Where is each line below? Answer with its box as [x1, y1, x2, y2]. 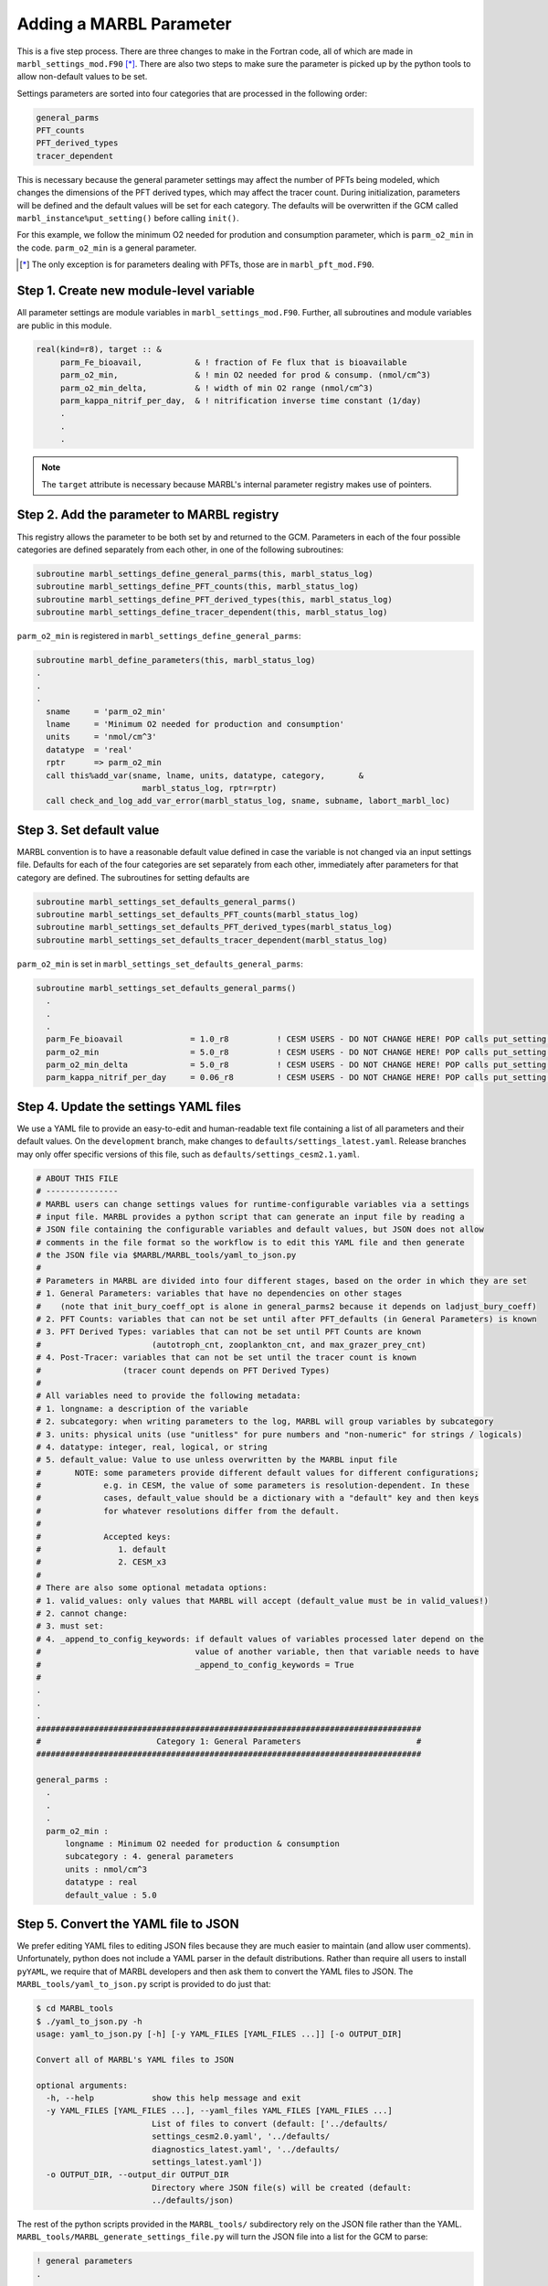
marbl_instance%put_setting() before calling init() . [16, 213, 239, 224]
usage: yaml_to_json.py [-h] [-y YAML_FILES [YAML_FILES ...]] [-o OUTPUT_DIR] [36, 2029, 403, 2039]
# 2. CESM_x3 [36, 1557, 167, 1567]
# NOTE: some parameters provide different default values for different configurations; [36, 1468, 479, 1478]
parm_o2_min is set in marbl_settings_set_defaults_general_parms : [16, 958, 303, 969]
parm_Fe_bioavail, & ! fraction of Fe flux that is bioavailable [59, 357, 407, 368]
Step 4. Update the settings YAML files [16, 1098, 242, 1115]
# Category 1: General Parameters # [36, 1736, 422, 1747]
